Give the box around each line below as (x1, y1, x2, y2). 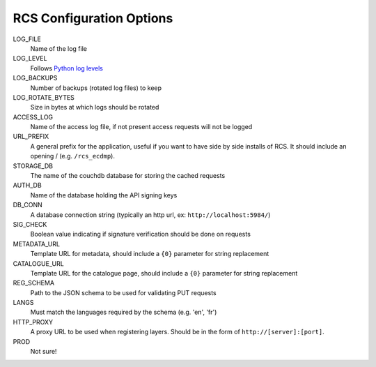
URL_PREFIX (13, 133, 49, 141)
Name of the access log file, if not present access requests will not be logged (30, 123, 253, 131)
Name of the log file (30, 44, 87, 52)
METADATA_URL (13, 239, 61, 248)
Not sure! (30, 347, 57, 356)
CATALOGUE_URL (13, 259, 64, 268)
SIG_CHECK (13, 220, 47, 228)
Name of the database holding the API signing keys (30, 190, 178, 199)
